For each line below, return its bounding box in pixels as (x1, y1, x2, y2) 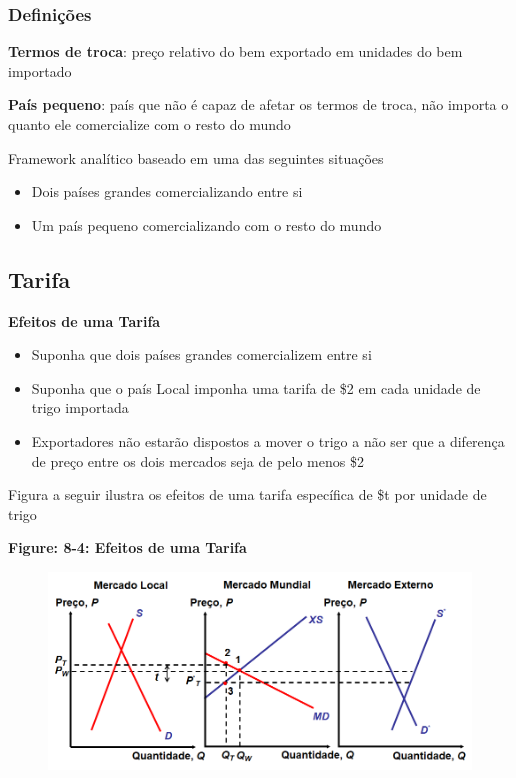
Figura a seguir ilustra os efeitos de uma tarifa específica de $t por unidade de (8, 484, 487, 505)
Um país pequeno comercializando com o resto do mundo (31, 214, 382, 235)
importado (8, 60, 72, 81)
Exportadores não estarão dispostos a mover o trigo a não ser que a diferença (31, 430, 505, 451)
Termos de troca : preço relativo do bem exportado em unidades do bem (8, 41, 463, 62)
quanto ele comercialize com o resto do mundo (8, 114, 291, 134)
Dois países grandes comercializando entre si (31, 181, 303, 202)
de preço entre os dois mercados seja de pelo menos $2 (31, 450, 364, 471)
